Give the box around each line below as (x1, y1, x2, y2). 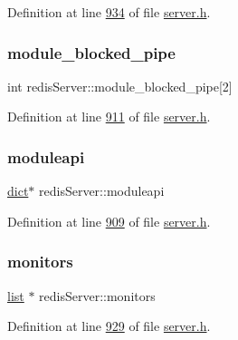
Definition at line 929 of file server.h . (7, 316, 211, 335)
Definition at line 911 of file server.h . (7, 107, 211, 126)
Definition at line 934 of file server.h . (7, 3, 211, 21)
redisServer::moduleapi (39, 181, 165, 200)
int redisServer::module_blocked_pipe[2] (7, 76, 233, 95)
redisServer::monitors (39, 286, 156, 305)
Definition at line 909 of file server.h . (7, 211, 211, 230)
